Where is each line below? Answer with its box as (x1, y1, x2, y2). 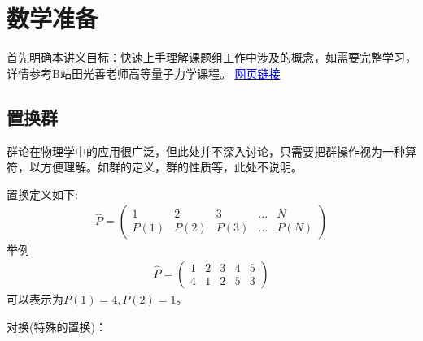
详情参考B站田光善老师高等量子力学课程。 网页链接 (7, 64, 281, 81)
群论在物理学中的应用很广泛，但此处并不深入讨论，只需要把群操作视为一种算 (7, 142, 416, 159)
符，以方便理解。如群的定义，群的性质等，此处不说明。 (7, 158, 303, 175)
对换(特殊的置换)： (7, 317, 107, 335)
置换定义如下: (7, 185, 78, 202)
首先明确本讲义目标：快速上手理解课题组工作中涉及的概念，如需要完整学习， (7, 49, 416, 66)
